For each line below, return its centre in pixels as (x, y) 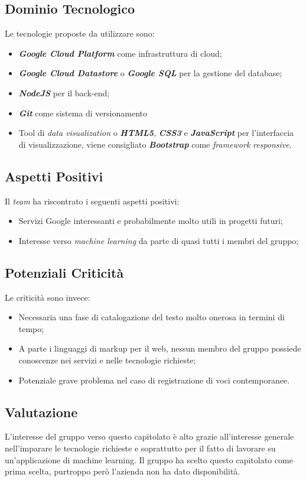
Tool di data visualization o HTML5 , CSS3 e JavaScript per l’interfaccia (156, 133)
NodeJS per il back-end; (64, 92)
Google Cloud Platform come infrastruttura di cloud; (120, 53)
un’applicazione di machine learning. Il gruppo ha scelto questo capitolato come (149, 459)
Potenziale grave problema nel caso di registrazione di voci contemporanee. (154, 380)
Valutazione (41, 412)
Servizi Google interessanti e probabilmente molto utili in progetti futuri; (151, 221)
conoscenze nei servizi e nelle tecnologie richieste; (107, 360)
